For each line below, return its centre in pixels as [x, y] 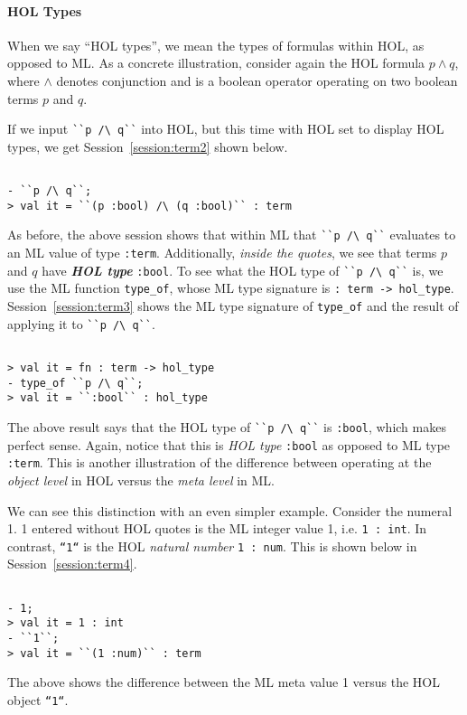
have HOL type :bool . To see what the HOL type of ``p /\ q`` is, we [243, 270]
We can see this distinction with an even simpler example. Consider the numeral [230, 510]
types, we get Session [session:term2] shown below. [148, 146]
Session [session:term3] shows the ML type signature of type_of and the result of [233, 306]
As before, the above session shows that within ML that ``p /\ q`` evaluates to [232, 235]
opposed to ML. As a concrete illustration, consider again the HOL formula [216, 63]
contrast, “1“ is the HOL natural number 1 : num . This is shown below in [212, 546]
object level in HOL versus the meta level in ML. [141, 480]
